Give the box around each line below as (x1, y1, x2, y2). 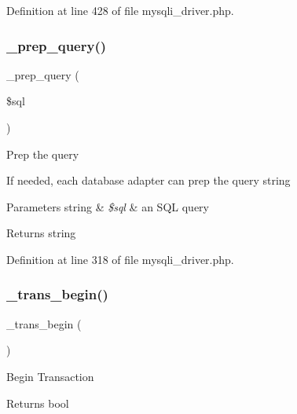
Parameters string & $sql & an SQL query (6, 198, 209, 214)
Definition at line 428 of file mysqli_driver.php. (6, 2, 234, 18)
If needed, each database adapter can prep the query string (6, 172, 291, 189)
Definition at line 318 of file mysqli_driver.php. (6, 251, 234, 267)
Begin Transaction (6, 368, 94, 384)
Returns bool (6, 394, 69, 411)
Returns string (6, 225, 76, 241)
